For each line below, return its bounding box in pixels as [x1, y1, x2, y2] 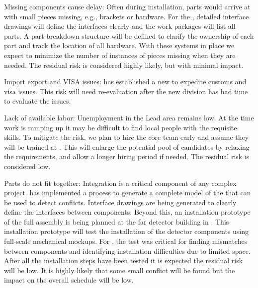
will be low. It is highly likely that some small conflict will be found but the [4, 265, 235, 275]
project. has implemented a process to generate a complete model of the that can [4, 187, 251, 198]
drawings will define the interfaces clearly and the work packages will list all [4, 21, 236, 31]
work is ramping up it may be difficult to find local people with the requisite [4, 122, 237, 132]
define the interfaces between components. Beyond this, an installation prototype [4, 207, 251, 217]
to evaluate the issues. [4, 96, 71, 106]
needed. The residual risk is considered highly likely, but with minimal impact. [4, 59, 244, 70]
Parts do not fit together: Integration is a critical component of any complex [4, 177, 237, 188]
